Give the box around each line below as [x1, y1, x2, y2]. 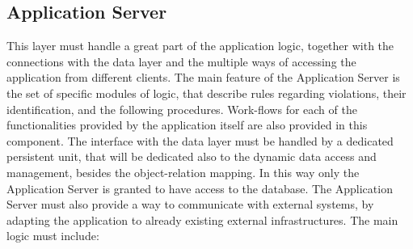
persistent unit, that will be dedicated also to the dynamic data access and [6, 148, 377, 165]
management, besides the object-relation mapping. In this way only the [6, 163, 360, 180]
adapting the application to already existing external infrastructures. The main [6, 211, 398, 228]
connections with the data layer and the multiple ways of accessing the [6, 53, 356, 70]
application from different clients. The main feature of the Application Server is [6, 69, 400, 86]
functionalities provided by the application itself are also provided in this [6, 116, 368, 133]
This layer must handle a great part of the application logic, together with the [6, 37, 394, 54]
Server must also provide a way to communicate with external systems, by [6, 196, 374, 213]
